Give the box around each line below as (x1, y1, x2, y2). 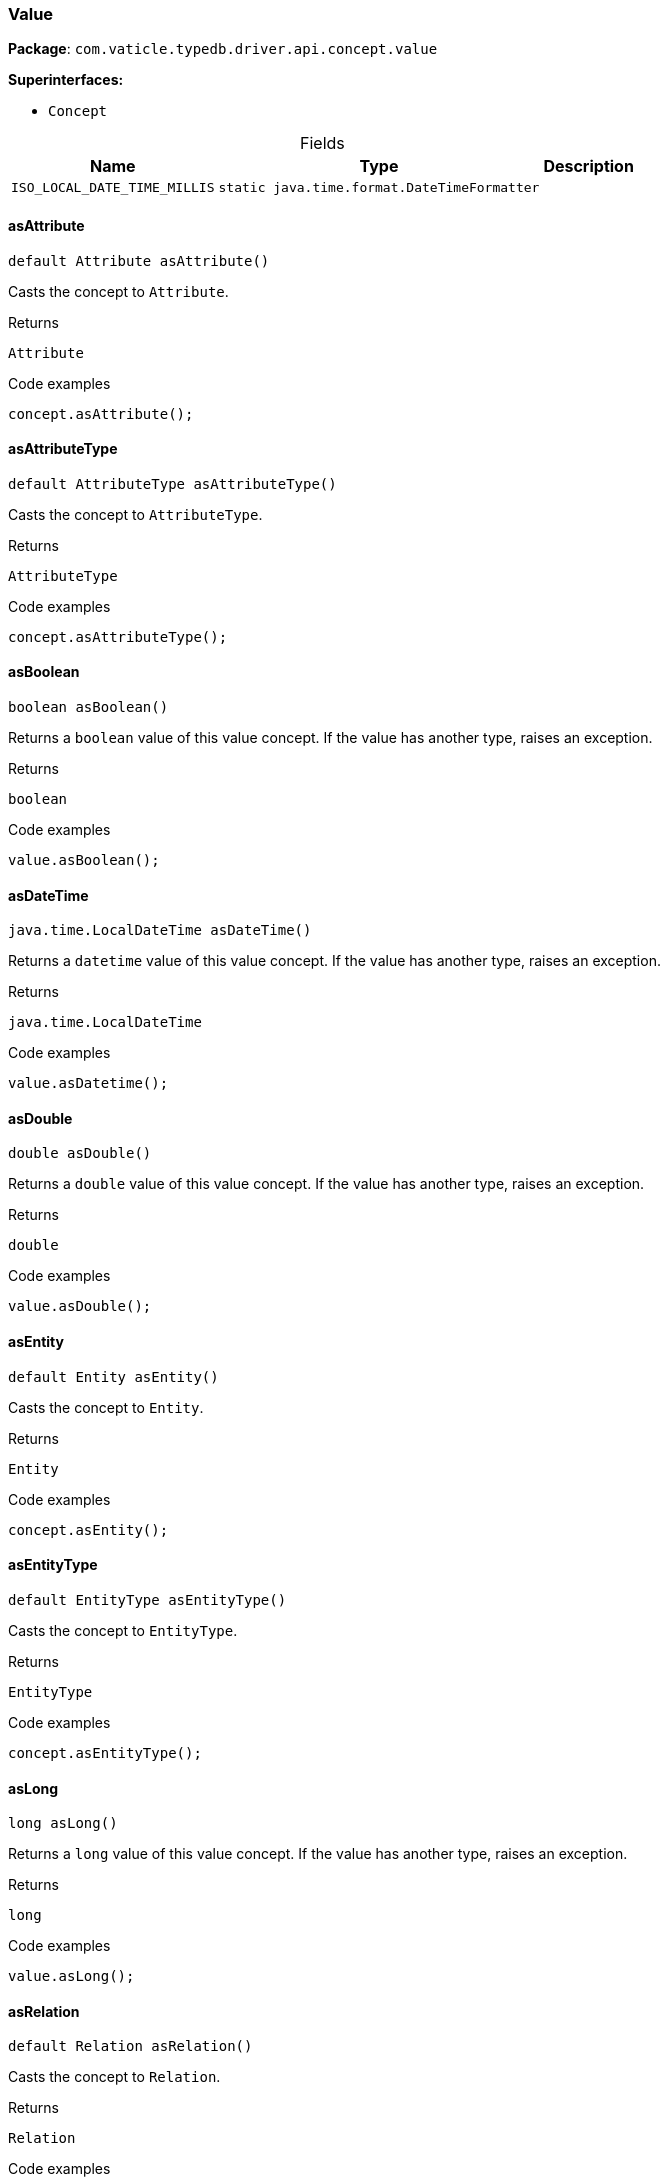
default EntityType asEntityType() (8, 1591, 287, 1608)
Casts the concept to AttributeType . (8, 505, 263, 523)
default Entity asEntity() (8, 1368, 219, 1385)
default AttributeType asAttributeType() (8, 475, 337, 492)
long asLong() (8, 1815, 118, 1832)
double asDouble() (8, 1145, 152, 1162)
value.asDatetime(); (8, 1075, 169, 1092)
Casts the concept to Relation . (8, 2068, 221, 2086)
